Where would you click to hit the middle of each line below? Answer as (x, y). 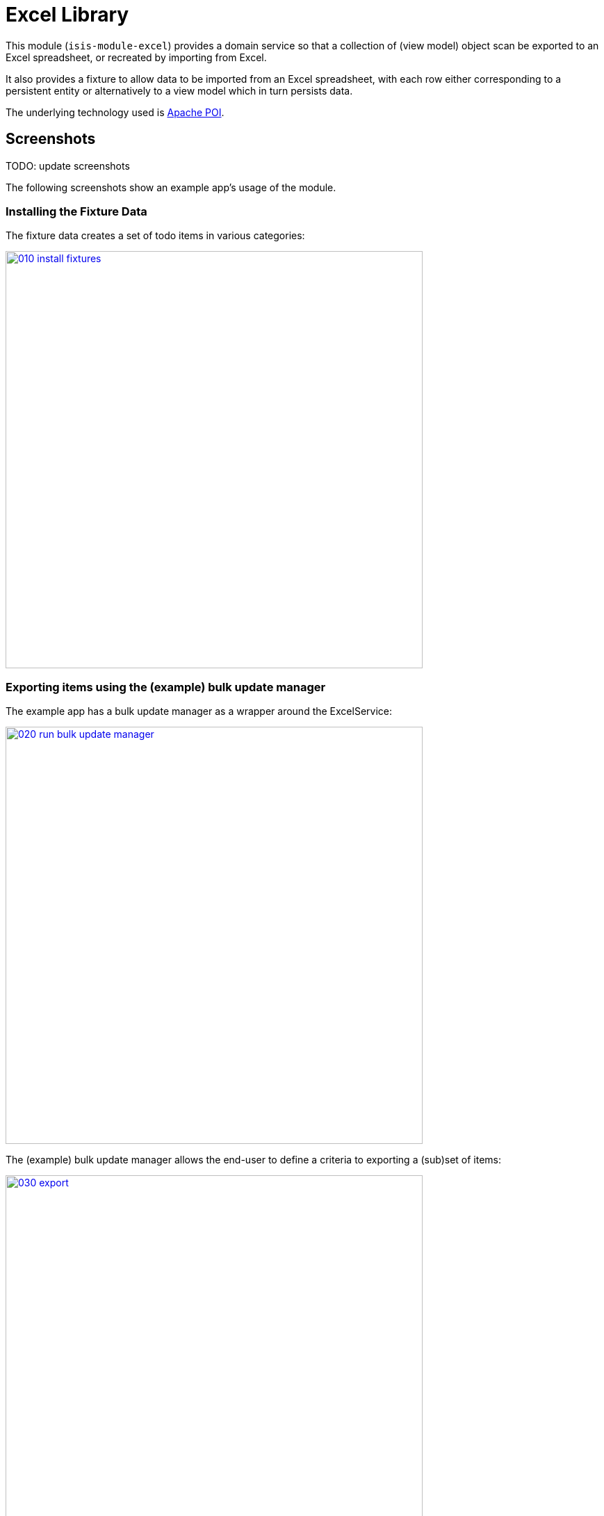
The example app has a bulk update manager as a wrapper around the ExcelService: (199, 711)
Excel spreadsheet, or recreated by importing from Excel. (136, 57)
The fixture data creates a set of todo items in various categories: (155, 236)
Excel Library (67, 15)
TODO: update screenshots (68, 166)
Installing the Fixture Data (76, 211)
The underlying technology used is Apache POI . (115, 112)
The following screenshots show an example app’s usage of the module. (171, 187)
